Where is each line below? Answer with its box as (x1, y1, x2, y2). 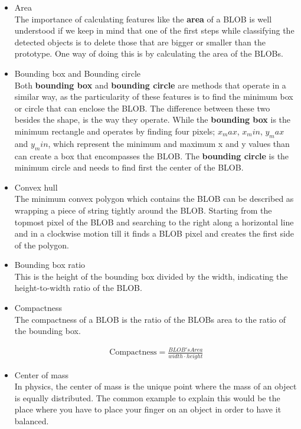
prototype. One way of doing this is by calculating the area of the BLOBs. (14, 47, 283, 60)
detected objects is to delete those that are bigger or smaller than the (14, 35, 266, 48)
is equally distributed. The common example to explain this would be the (14, 391, 280, 404)
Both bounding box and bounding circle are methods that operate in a (14, 78, 286, 91)
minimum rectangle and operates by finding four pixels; (14, 125, 215, 137)
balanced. (14, 415, 49, 427)
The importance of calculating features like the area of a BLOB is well (14, 12, 272, 25)
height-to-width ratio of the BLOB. (14, 281, 142, 294)
